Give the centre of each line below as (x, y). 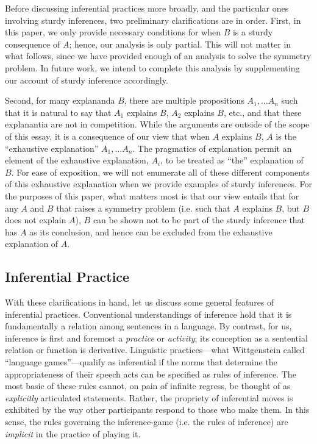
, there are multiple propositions (184, 100)
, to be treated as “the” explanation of (232, 160)
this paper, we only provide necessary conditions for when (113, 32)
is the (286, 136)
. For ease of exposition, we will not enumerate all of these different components (160, 172)
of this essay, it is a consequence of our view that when (107, 136)
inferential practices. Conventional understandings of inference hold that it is (148, 314)
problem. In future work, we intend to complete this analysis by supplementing (152, 67)
